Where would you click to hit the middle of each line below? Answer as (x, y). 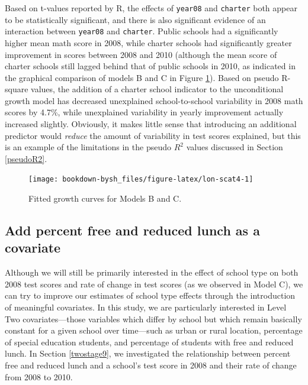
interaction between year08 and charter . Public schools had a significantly (142, 31)
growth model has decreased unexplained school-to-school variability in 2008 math (154, 100)
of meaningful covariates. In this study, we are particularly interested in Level (146, 307)
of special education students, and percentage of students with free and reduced (149, 342)
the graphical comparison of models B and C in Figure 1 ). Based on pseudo (142, 77)
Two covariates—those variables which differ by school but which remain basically (153, 318)
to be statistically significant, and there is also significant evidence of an (135, 19)
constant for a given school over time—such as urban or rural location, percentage (154, 330)
